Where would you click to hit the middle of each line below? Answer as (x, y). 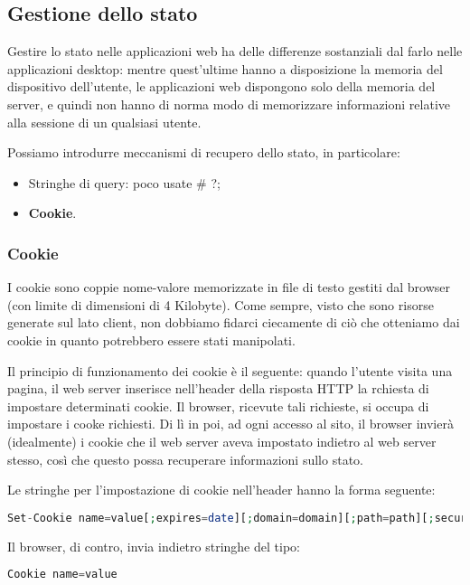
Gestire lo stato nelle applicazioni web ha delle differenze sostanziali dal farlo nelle (235, 51)
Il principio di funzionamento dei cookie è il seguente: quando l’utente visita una (230, 370)
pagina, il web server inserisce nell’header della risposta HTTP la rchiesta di (218, 388)
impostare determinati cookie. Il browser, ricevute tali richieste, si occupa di (218, 406)
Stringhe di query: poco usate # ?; (124, 182)
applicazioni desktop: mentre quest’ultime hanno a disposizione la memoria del (225, 68)
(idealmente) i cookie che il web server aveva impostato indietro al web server (222, 441)
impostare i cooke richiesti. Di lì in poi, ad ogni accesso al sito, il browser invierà (230, 424)
